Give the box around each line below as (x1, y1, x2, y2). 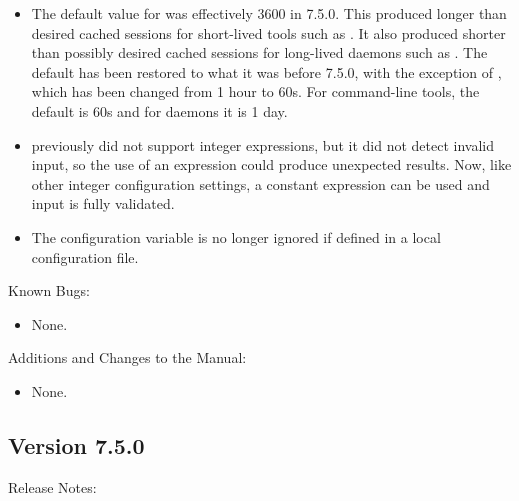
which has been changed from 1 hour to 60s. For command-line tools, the (31, 81, 480, 102)
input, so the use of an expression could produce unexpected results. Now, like (31, 154, 512, 175)
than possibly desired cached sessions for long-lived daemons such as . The (31, 42, 488, 63)
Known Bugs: (8, 280, 90, 301)
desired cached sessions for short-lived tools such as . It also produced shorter (31, 22, 506, 43)
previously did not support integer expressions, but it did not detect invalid (31, 134, 495, 155)
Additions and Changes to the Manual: (8, 347, 247, 368)
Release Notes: (8, 476, 97, 497)
